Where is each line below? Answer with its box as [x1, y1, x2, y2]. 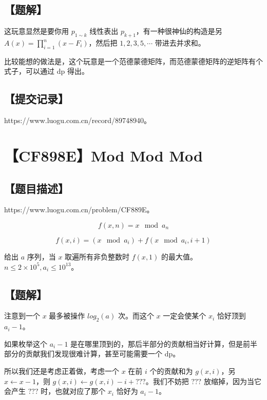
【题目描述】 [4, 180, 69, 196]
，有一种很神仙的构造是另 [136, 26, 222, 36]
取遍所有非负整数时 [65, 251, 130, 262]
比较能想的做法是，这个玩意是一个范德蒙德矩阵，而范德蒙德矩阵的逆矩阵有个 [4, 55, 263, 66]
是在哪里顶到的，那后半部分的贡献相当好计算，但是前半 [70, 338, 258, 349]
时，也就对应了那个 [41, 386, 106, 396]
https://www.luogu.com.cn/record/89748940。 [4, 115, 151, 126]
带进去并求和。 [155, 37, 205, 48]
